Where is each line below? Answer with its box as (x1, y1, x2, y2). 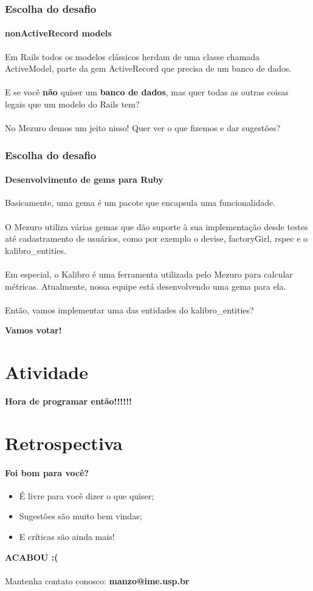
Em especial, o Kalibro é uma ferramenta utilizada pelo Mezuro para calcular (5, 268, 293, 280)
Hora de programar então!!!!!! (5, 395, 132, 408)
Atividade (5, 360, 89, 384)
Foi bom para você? (5, 466, 89, 479)
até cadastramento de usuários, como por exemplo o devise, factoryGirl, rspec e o (5, 232, 308, 245)
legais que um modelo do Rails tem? (5, 98, 140, 111)
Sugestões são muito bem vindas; (19, 510, 142, 522)
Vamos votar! (5, 324, 62, 336)
